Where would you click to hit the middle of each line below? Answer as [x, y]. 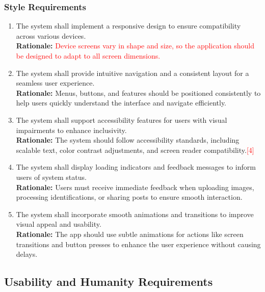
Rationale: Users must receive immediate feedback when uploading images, [135, 187]
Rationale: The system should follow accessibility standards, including [128, 140]
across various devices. [51, 35]
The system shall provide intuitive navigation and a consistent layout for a [132, 73]
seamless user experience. [55, 83]
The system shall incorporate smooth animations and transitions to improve [135, 214]
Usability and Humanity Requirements [109, 282]
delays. [27, 254]
